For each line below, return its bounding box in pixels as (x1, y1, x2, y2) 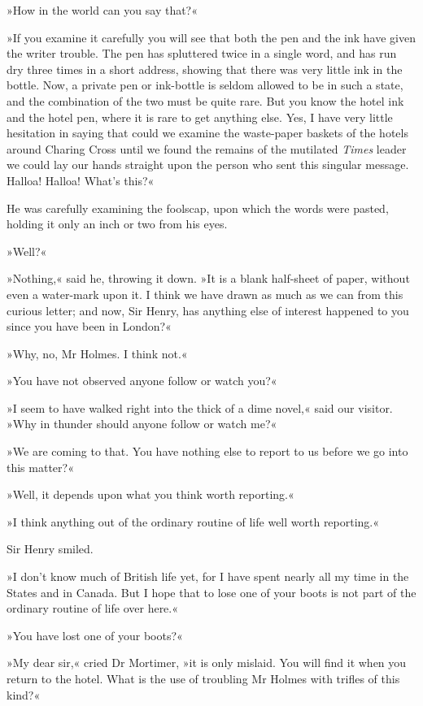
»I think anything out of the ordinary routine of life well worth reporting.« (7, 513, 380, 530)
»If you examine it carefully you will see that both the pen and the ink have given (7, 28, 416, 45)
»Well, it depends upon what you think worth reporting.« (7, 486, 294, 503)
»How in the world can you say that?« (7, 2, 198, 18)
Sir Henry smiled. (7, 540, 94, 557)
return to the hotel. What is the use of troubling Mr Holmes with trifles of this (7, 670, 400, 687)
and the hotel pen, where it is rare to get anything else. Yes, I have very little (7, 108, 393, 125)
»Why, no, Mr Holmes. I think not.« (7, 344, 188, 362)
